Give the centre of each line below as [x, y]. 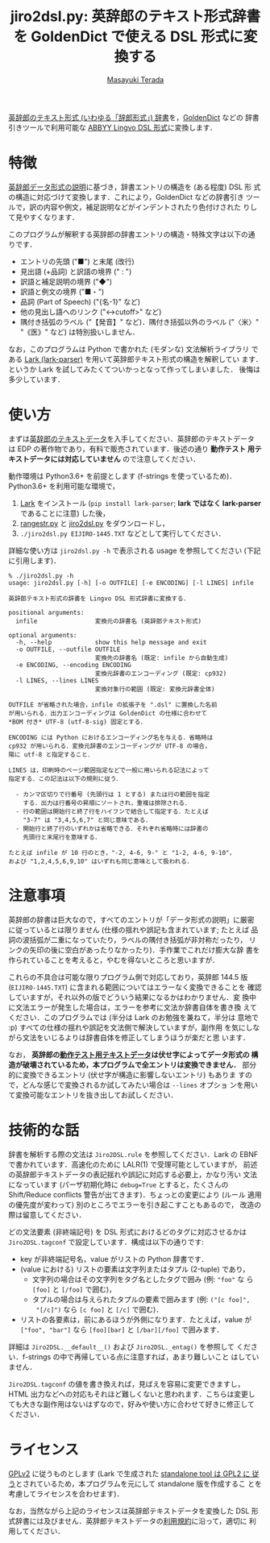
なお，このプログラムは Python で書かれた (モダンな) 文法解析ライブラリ [129, 349]
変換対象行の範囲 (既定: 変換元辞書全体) [155, 689]
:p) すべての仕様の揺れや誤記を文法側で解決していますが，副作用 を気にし [131, 1027]
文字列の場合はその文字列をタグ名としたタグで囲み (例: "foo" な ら [143, 1279]
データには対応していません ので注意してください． [114, 458]
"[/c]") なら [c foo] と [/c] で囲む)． [100, 1309]
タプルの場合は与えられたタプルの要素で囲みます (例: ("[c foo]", [141, 1299]
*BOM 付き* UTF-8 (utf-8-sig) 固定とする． [77, 722]
